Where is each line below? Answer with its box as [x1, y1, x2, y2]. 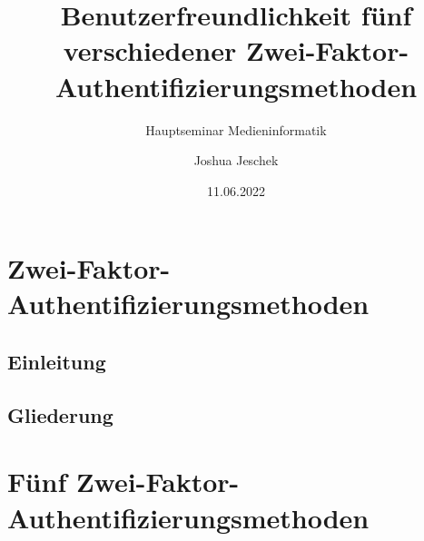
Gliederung [7, 400, 113, 428]
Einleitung [7, 348, 106, 376]
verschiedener [63, 32, 237, 69]
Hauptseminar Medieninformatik [145, 120, 327, 139]
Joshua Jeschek [193, 151, 279, 170]
